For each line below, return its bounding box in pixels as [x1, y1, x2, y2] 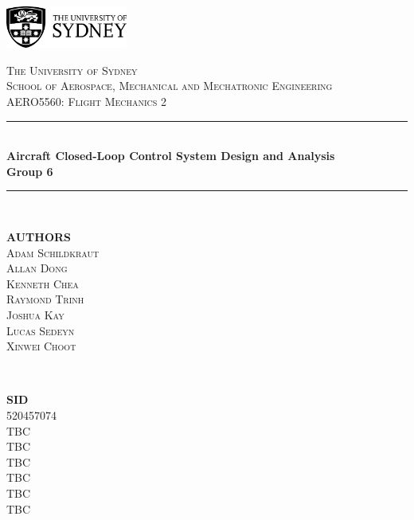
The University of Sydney [6, 61, 138, 78]
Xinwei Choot [6, 338, 76, 354]
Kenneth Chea [6, 275, 79, 291]
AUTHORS [6, 229, 72, 245]
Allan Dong [6, 260, 68, 276]
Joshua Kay [6, 306, 64, 323]
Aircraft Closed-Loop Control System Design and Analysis [6, 147, 335, 164]
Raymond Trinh [6, 291, 84, 307]
